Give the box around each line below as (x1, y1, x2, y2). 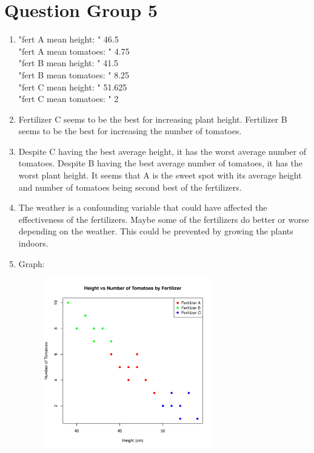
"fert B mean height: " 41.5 (18, 56, 119, 69)
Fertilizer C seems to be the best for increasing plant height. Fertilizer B (18, 112, 287, 125)
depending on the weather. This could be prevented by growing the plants (18, 225, 293, 237)
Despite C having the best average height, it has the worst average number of (18, 145, 307, 157)
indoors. (18, 237, 48, 250)
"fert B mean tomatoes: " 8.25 (18, 68, 130, 81)
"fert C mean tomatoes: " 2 (18, 92, 119, 105)
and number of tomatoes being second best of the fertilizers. (18, 180, 242, 193)
